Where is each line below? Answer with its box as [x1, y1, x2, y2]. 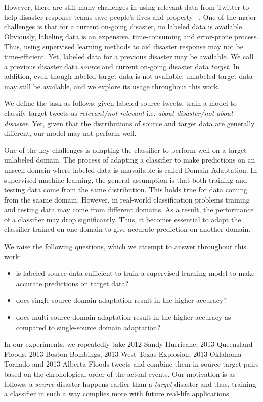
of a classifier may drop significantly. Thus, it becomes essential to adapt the [4, 214, 241, 224]
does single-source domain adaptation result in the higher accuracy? [16, 295, 227, 305]
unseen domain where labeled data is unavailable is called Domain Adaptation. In [4, 164, 257, 175]
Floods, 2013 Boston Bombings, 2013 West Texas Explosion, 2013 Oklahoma [4, 348, 242, 359]
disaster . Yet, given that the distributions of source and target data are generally [4, 117, 255, 128]
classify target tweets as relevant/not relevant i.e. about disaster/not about [4, 107, 233, 118]
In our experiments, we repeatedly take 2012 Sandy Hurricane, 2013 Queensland [4, 339, 253, 349]
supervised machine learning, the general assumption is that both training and [4, 174, 247, 185]
